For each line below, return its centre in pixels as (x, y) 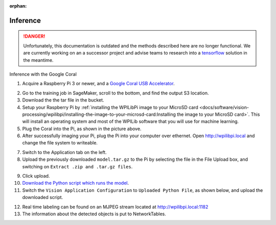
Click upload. (36, 176)
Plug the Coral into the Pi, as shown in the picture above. (82, 129)
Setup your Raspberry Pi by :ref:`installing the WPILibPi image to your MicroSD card (110, 107)
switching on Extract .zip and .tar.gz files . (77, 166)
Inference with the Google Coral (43, 74)
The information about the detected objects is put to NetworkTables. (94, 214)
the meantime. (38, 60)
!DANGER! (34, 36)
